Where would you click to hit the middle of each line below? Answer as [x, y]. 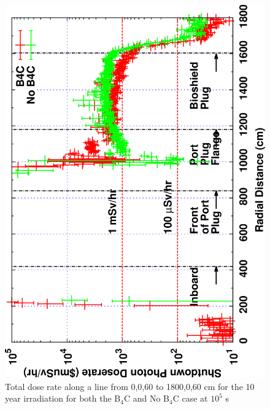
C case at [190, 398]
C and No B [146, 398]
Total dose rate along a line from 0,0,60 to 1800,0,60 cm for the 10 [130, 386]
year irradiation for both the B [63, 398]
